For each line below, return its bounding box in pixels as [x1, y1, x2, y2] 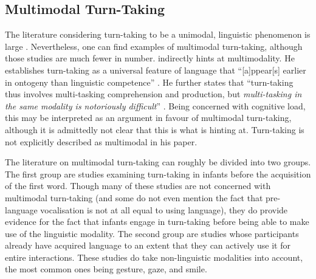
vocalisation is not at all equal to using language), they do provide [40, 203, 288, 216]
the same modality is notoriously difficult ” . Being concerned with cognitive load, [5, 99, 306, 112]
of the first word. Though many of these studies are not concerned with [5, 179, 271, 192]
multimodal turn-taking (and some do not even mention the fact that [5, 191, 263, 204]
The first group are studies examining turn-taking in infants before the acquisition [5, 167, 311, 180]
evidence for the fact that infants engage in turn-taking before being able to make [5, 215, 309, 228]
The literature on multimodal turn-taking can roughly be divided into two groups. [5, 156, 311, 168]
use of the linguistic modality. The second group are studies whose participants [5, 227, 299, 239]
